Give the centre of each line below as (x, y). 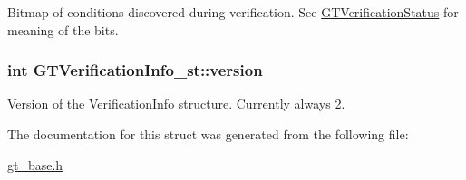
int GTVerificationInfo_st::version (135, 70)
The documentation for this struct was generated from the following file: (208, 134)
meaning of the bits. (63, 29)
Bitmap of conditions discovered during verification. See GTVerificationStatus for (233, 12)
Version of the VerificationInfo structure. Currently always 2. (176, 104)
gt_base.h (35, 164)
